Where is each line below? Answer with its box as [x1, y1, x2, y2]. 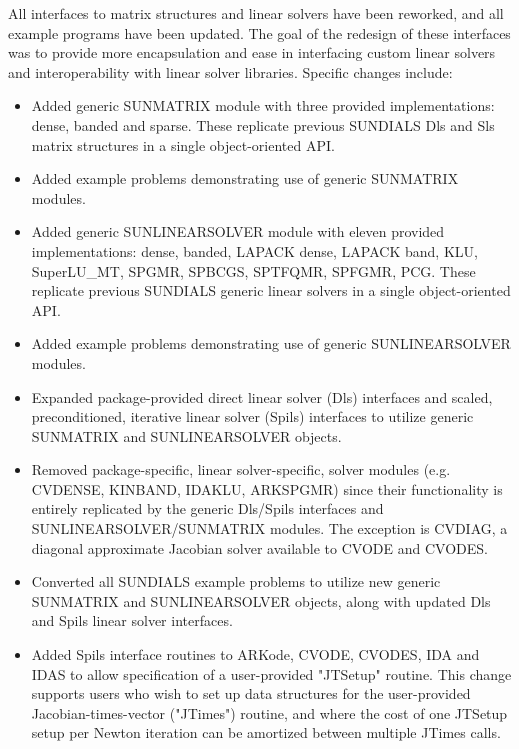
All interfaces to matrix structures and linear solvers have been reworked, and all [8, 3, 504, 23]
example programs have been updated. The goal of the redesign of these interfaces [8, 22, 511, 43]
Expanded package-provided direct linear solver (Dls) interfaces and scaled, [31, 386, 493, 407]
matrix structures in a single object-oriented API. [31, 134, 335, 155]
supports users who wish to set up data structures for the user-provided [31, 683, 471, 704]
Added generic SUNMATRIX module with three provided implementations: [31, 95, 495, 116]
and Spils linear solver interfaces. [31, 610, 233, 631]
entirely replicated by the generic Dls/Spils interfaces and [31, 498, 384, 519]
